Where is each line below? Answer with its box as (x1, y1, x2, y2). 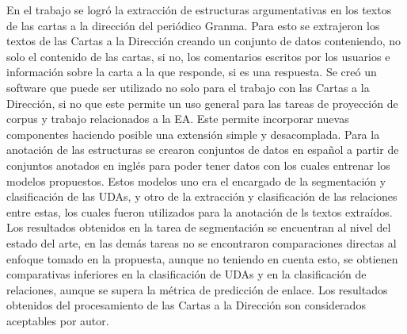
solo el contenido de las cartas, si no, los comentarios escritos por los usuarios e (6, 48, 390, 64)
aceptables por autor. (6, 312, 109, 328)
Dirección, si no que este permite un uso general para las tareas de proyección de (6, 94, 398, 111)
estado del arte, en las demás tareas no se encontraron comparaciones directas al (6, 234, 397, 251)
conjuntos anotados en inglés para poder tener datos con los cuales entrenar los (6, 156, 390, 173)
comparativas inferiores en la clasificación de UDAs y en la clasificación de (6, 266, 367, 282)
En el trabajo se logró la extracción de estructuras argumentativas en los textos (6, 2, 392, 17)
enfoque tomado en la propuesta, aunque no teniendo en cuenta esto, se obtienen (6, 250, 398, 267)
